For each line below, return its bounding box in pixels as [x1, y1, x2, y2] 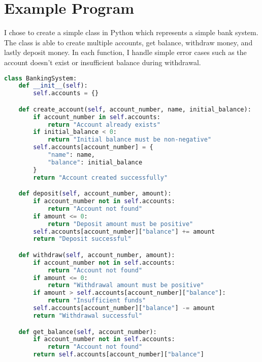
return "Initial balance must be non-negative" [47, 136, 212, 144]
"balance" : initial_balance [47, 158, 143, 166]
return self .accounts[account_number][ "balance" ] [33, 351, 204, 358]
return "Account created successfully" [33, 174, 168, 181]
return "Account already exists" [47, 121, 160, 128]
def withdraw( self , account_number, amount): [18, 251, 175, 259]
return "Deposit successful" [33, 235, 132, 243]
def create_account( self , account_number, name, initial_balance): [18, 105, 251, 113]
